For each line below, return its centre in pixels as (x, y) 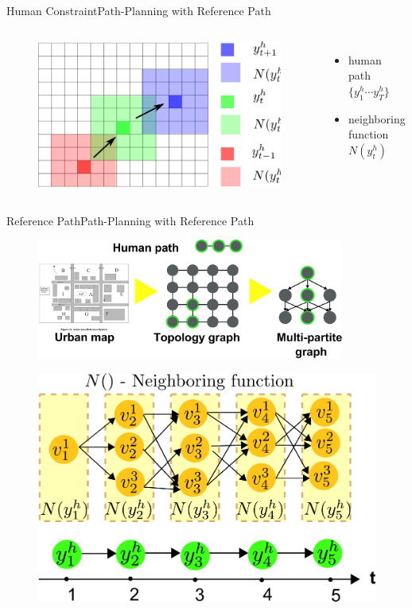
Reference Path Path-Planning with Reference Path (130, 220)
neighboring (377, 118)
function (369, 134)
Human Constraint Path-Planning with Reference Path (139, 10)
